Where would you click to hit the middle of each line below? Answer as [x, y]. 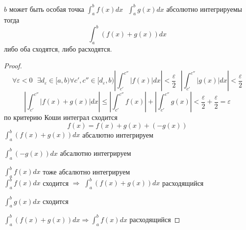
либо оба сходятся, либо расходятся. [58, 49]
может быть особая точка [47, 9]
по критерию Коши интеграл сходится [61, 117]
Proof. [13, 65]
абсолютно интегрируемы [204, 9]
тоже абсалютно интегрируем [86, 171]
